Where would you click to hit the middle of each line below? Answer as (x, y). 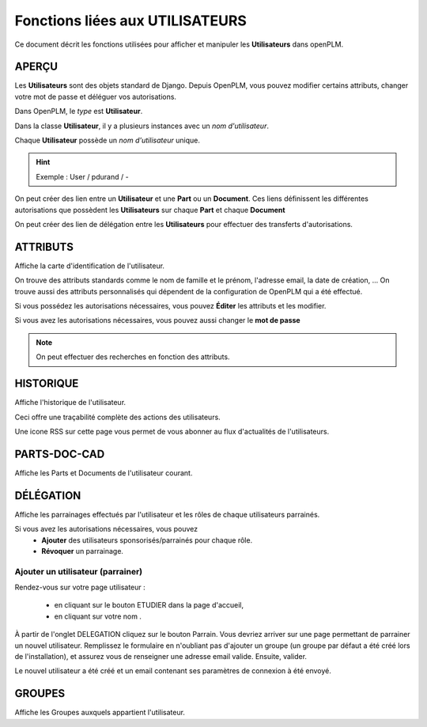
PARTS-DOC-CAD (60, 454)
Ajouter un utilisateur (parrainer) (78, 571)
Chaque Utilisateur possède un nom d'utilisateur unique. (108, 140)
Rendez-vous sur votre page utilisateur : (80, 587)
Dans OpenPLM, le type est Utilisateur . (79, 112)
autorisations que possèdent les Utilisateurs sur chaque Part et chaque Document (150, 210)
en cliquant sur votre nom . (98, 616)
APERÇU (36, 67)
